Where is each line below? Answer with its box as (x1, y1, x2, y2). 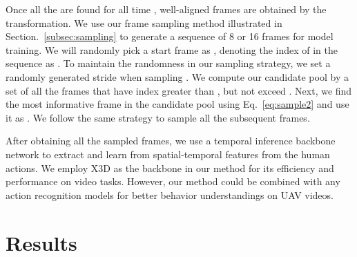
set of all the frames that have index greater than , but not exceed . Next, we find (6, 83, 352, 97)
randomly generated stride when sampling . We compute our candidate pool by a (6, 69, 349, 84)
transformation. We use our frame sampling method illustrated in (6, 15, 282, 30)
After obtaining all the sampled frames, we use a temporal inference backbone (6, 133, 336, 148)
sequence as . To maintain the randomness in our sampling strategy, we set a (6, 56, 331, 70)
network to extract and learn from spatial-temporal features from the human (6, 146, 330, 161)
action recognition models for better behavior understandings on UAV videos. (6, 187, 334, 202)
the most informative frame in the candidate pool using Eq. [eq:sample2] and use (6, 97, 349, 111)
